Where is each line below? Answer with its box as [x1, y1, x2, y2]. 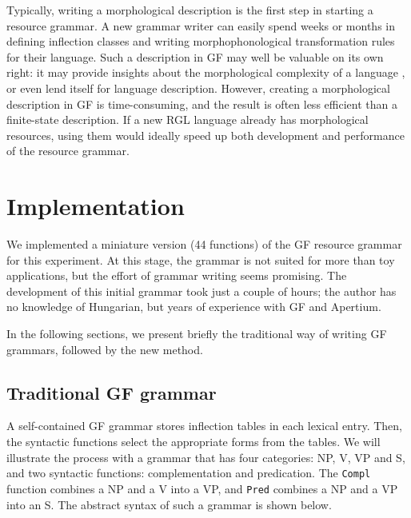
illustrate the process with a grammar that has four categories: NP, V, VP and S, [6, 448, 405, 465]
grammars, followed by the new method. [6, 341, 203, 357]
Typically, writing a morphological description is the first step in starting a [6, 2, 373, 18]
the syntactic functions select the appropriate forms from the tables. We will [6, 433, 381, 450]
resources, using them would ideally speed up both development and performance [6, 126, 405, 143]
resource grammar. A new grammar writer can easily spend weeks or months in [6, 17, 396, 34]
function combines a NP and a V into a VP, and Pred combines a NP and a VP [6, 480, 398, 496]
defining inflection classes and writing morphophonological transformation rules [6, 33, 395, 50]
